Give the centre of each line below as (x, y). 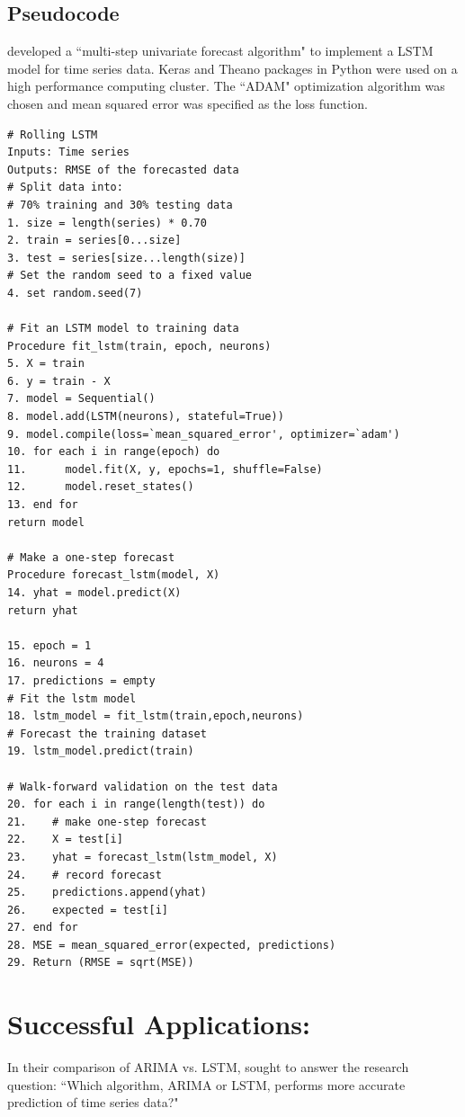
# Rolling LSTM (53, 134)
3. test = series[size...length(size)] (126, 258)
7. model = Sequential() (81, 399)
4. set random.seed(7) (75, 293)
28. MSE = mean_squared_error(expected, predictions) (172, 945)
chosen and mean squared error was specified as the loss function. (188, 103)
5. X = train (46, 364)
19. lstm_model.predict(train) (101, 751)
